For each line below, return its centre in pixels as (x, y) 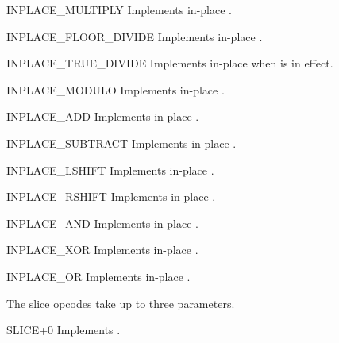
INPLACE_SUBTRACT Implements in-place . (121, 143)
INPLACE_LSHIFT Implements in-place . (110, 170)
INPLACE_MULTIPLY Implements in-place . (119, 10)
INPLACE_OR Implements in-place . (98, 276)
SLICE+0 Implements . (64, 330)
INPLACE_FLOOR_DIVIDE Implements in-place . (135, 36)
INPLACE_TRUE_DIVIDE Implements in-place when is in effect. (170, 63)
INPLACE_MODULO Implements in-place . (116, 89)
